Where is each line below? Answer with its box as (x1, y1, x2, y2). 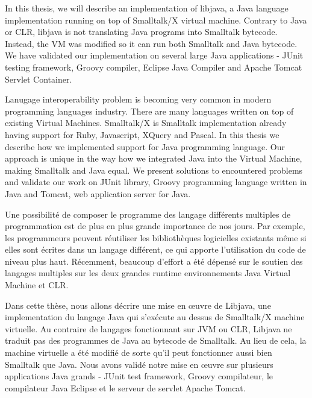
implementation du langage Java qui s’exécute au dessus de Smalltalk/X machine (5, 311, 305, 323)
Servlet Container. (5, 72, 72, 85)
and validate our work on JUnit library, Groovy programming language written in (5, 175, 307, 188)
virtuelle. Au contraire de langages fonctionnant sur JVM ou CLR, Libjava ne (5, 322, 292, 335)
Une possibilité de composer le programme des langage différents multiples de (5, 207, 291, 220)
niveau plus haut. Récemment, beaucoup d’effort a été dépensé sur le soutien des (5, 254, 303, 267)
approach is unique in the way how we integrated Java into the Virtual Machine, (5, 152, 302, 165)
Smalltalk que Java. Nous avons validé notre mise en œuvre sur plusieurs (5, 358, 273, 370)
